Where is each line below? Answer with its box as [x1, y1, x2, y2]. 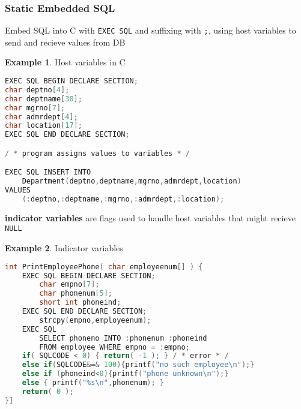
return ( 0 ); [22, 387, 74, 396]
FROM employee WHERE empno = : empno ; [39, 342, 190, 351]
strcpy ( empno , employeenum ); [39, 315, 151, 324]
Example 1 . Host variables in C [5, 56, 126, 68]
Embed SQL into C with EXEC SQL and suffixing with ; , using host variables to [5, 24, 296, 37]
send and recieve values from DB [5, 35, 126, 48]
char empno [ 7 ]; [39, 280, 100, 289]
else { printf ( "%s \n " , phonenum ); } [22, 378, 165, 387]
